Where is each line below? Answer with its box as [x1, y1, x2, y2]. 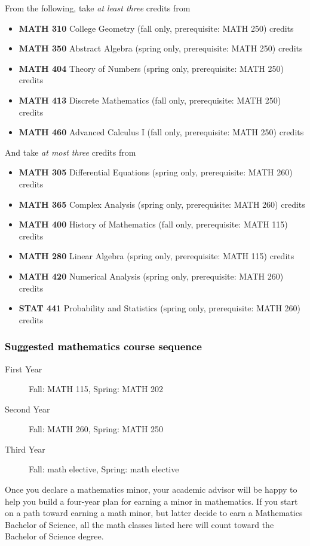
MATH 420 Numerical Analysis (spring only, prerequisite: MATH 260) [19, 269, 284, 282]
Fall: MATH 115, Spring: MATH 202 [29, 383, 164, 395]
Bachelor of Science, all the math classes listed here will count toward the [5, 518, 274, 530]
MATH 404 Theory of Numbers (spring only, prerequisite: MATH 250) [19, 62, 284, 74]
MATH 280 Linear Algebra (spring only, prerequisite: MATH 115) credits [19, 250, 294, 262]
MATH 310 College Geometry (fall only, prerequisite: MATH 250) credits [19, 22, 294, 34]
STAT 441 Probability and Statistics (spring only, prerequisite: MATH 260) [19, 302, 301, 314]
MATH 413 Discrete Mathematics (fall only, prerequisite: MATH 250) [19, 93, 281, 106]
